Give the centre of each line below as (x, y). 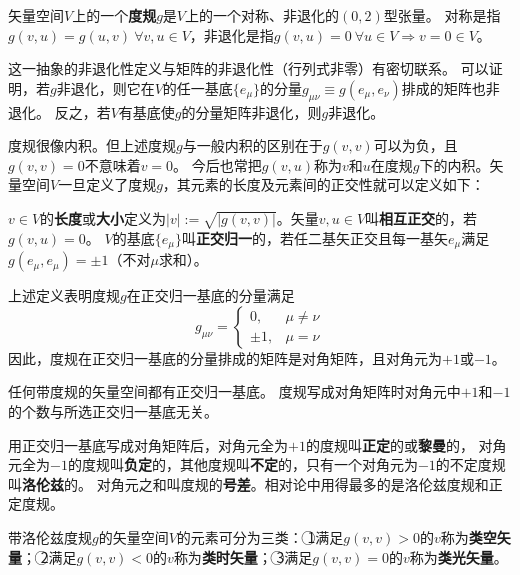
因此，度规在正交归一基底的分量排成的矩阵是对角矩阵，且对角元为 (225, 357)
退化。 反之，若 (59, 111)
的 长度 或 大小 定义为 (103, 217)
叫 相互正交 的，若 (421, 217)
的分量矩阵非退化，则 (251, 111)
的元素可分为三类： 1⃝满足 (260, 536)
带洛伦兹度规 (50, 536)
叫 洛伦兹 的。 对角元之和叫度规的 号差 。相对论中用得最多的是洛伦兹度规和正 (255, 483)
